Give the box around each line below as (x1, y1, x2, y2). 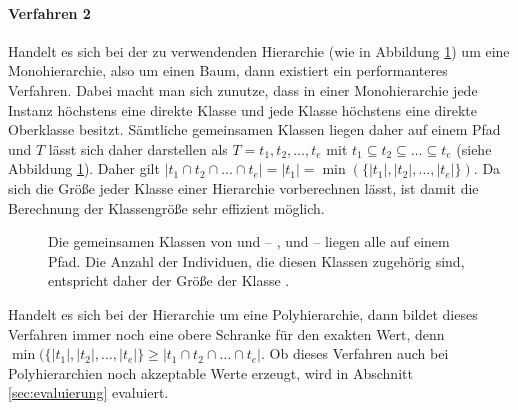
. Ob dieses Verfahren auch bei (261, 343, 449, 364)
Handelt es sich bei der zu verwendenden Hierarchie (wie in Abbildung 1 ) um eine (8, 40, 510, 61)
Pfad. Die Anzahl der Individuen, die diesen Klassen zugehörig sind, (48, 250, 465, 271)
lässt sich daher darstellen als (48, 138, 228, 159)
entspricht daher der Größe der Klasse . (48, 270, 290, 291)
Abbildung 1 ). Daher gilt (8, 158, 160, 179)
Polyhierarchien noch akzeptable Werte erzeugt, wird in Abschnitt (8, 362, 413, 383)
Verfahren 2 (8, 2, 91, 23)
